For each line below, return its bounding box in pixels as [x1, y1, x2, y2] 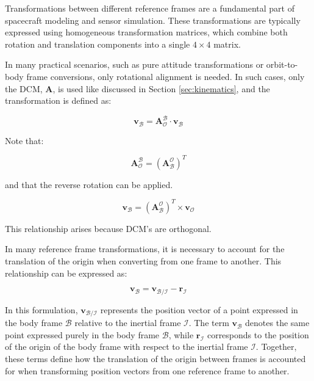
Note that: [5, 134, 44, 147]
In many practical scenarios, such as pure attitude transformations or [5, 58, 264, 71]
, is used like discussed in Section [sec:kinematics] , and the [52, 82, 270, 95]
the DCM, [5, 82, 43, 95]
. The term [188, 316, 229, 329]
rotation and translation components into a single [5, 37, 190, 50]
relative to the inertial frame [74, 316, 181, 329]
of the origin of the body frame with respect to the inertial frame [5, 340, 248, 353]
